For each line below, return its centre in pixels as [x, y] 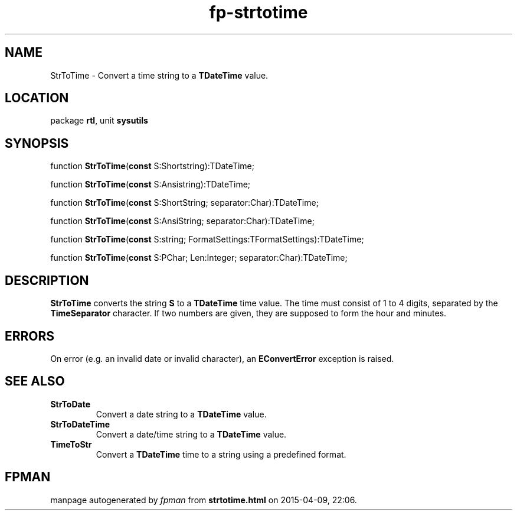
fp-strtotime [258, 12]
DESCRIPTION [47, 280]
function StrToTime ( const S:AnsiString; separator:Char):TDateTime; [182, 221]
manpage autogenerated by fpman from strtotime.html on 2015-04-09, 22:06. [204, 500]
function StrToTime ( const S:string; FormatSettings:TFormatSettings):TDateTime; [207, 239]
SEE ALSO [35, 381]
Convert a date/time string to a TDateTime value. [191, 434]
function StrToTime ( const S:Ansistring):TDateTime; [150, 184]
